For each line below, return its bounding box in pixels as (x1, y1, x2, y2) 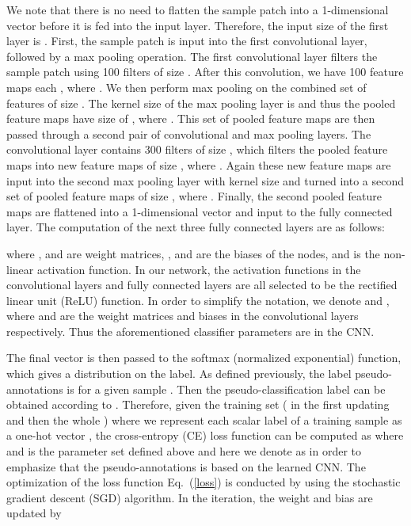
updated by (6, 505, 62, 521)
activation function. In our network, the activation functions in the (36, 261, 361, 277)
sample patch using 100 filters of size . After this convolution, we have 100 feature (6, 63, 404, 80)
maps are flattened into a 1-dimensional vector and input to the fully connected (6, 203, 393, 219)
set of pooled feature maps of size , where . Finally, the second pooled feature (6, 188, 382, 204)
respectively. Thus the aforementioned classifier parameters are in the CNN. (6, 322, 375, 339)
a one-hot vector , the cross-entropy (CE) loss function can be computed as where (6, 427, 404, 444)
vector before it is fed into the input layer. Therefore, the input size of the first (6, 17, 389, 33)
